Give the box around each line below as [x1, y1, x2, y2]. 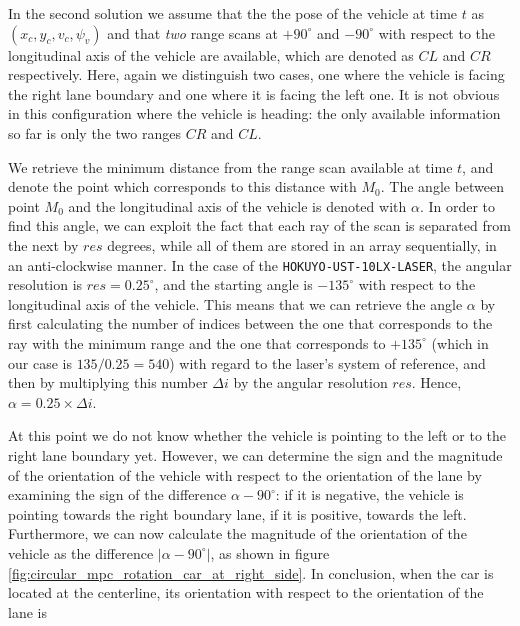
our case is [8, 352, 72, 373]
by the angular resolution [233, 372, 388, 393]
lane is [8, 601, 47, 622]
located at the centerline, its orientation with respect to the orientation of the [8, 582, 484, 603]
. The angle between [380, 176, 505, 197]
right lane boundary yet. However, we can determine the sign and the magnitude [8, 444, 503, 465]
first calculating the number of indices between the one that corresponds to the [8, 313, 493, 334]
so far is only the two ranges [8, 122, 181, 143]
